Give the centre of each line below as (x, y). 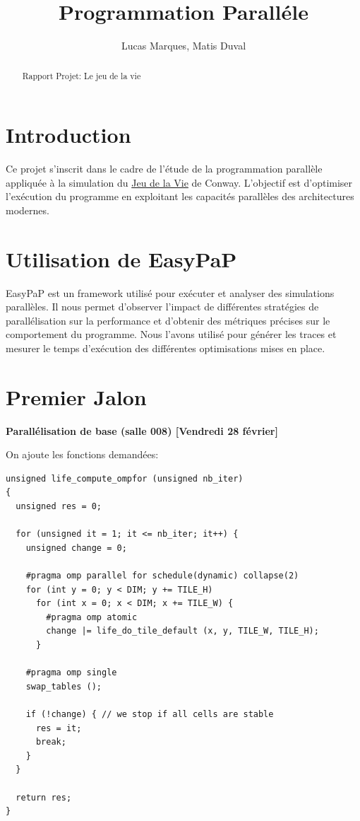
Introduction (68, 135)
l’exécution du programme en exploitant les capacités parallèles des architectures (180, 196)
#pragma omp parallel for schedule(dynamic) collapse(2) (162, 576)
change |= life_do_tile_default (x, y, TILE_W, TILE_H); (182, 631)
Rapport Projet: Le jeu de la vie (82, 75)
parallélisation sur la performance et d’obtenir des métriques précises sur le (168, 320)
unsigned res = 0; (59, 507)
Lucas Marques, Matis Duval (184, 46)
